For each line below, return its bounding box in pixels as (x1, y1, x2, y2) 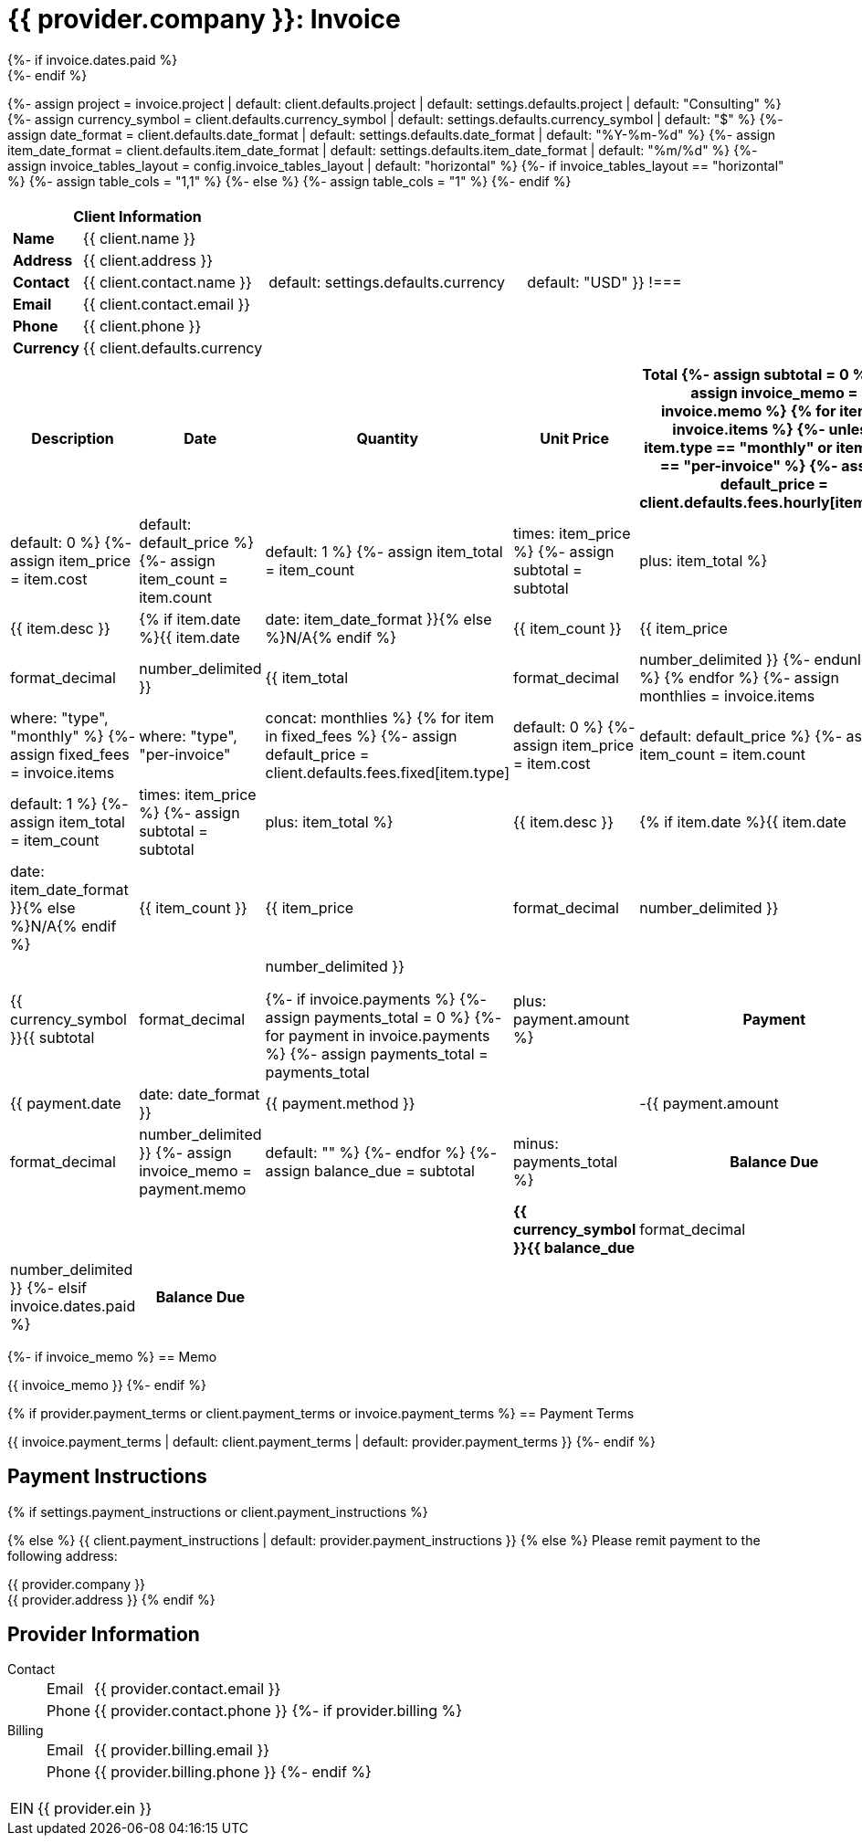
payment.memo (139, 1179, 247, 1198)
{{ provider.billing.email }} (94, 1741, 270, 1760)
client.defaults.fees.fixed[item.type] (265, 763, 510, 782)
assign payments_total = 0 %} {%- (265, 1007, 502, 1027)
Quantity (356, 428, 419, 448)
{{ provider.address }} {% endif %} (7, 1591, 215, 1607)
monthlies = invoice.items (639, 686, 815, 705)
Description (31, 428, 114, 448)
